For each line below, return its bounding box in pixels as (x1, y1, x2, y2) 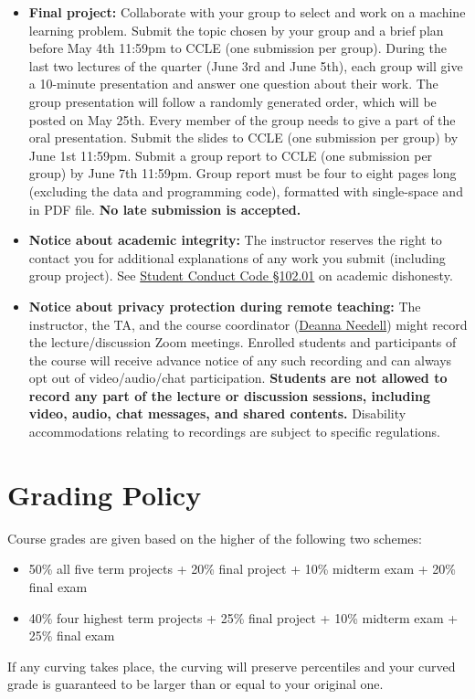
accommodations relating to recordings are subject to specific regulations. (28, 422, 440, 441)
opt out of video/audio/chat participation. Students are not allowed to (28, 368, 448, 387)
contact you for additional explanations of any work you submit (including (28, 248, 446, 267)
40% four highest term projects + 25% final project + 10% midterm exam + (28, 608, 459, 627)
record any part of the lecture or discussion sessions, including (28, 386, 430, 405)
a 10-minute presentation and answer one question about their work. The (28, 74, 438, 93)
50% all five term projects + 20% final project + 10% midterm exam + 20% (28, 559, 457, 578)
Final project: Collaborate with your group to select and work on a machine (28, 3, 466, 21)
